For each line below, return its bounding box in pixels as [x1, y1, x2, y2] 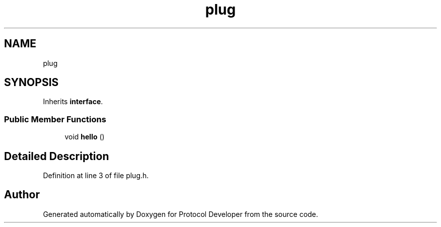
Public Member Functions [4, 114, 106, 124]
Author [4, 188, 40, 201]
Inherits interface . [43, 97, 103, 106]
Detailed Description [4, 149, 109, 163]
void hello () [64, 132, 105, 141]
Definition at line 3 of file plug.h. [43, 171, 149, 180]
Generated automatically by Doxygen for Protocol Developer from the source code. [43, 209, 318, 218]
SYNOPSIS [4, 76, 59, 89]
